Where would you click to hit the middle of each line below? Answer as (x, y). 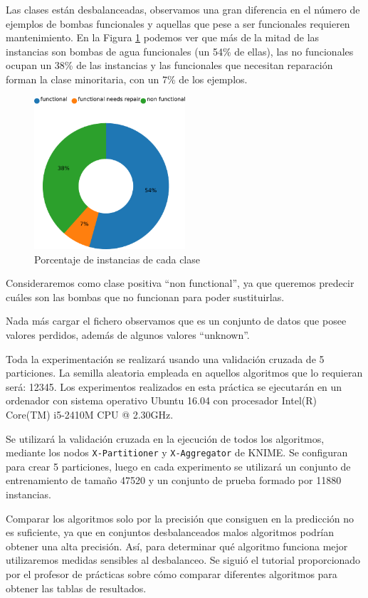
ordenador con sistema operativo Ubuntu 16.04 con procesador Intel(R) (161, 400)
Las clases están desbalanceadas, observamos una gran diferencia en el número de (183, 9)
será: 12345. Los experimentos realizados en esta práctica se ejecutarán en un (174, 386)
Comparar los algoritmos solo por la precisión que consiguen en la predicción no (180, 518)
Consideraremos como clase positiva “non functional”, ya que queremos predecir (180, 283)
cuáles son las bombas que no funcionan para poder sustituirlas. (145, 297)
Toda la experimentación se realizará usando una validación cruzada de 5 (165, 358)
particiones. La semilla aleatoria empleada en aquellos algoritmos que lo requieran (184, 373)
